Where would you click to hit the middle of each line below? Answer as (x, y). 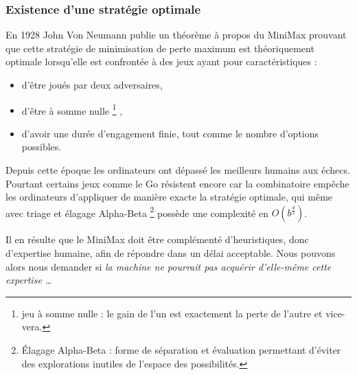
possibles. (42, 147)
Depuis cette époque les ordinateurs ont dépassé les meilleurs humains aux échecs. (178, 170)
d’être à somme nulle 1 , (72, 109)
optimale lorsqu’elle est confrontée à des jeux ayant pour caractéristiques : (161, 61)
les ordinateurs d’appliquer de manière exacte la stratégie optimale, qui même (169, 197)
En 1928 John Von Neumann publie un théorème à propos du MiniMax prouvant (176, 35)
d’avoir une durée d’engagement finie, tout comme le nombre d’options (170, 133)
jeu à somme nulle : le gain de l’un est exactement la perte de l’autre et (172, 313)
